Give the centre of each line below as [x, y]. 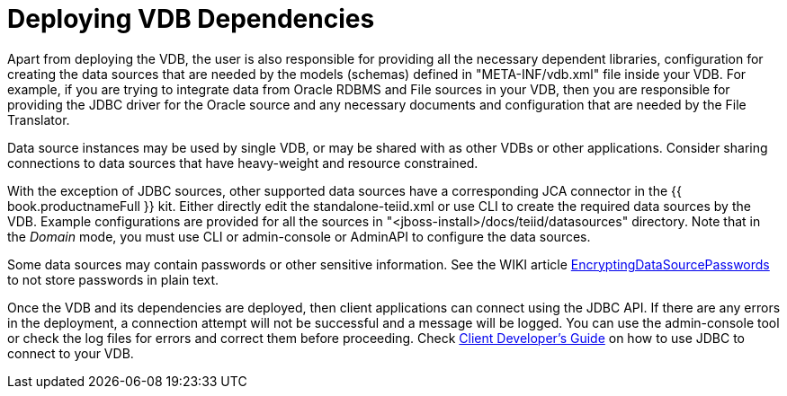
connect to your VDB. [71, 353]
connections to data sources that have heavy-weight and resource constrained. [243, 163]
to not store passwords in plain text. [113, 279]
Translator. [39, 119]
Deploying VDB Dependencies [191, 19]
